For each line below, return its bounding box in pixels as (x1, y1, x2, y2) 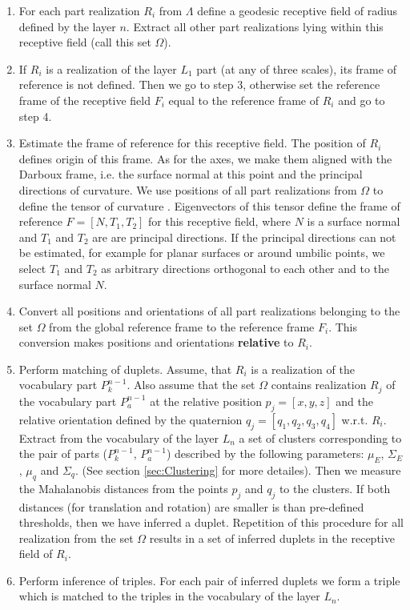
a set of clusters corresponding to (239, 429, 402, 446)
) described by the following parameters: (166, 445, 364, 462)
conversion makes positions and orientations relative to (18, 334, 294, 351)
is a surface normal (307, 213, 400, 230)
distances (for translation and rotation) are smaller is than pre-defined (18, 498, 364, 515)
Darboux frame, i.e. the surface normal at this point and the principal (18, 166, 363, 183)
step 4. (18, 107, 52, 124)
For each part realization (18, 2, 140, 18)
